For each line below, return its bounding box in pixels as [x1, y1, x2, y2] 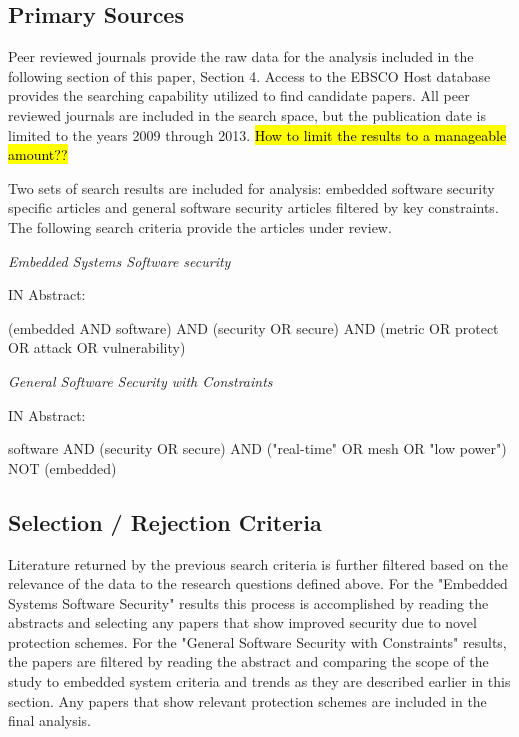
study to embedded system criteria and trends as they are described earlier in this [8, 671, 511, 692]
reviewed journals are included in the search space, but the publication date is [8, 104, 487, 125]
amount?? [8, 144, 68, 165]
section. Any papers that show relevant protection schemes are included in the [8, 690, 487, 711]
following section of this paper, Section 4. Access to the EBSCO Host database [8, 65, 491, 86]
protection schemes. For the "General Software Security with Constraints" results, [8, 631, 507, 652]
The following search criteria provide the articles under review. [8, 216, 392, 237]
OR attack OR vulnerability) [8, 337, 186, 358]
